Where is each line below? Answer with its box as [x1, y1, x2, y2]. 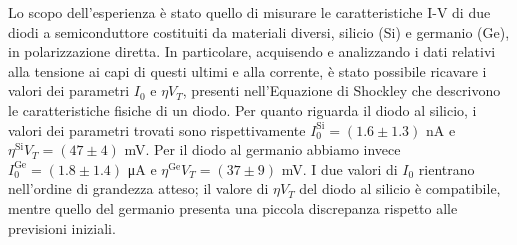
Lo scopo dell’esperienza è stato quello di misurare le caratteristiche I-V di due [8, 2, 491, 22]
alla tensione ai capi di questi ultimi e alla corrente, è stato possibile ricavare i [8, 60, 487, 81]
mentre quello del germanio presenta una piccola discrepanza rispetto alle [8, 197, 458, 218]
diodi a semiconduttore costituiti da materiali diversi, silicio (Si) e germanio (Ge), [8, 21, 510, 42]
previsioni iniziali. [8, 217, 116, 238]
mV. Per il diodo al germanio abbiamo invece [124, 139, 401, 160]
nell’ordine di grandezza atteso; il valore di [8, 178, 269, 199]
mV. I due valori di [281, 158, 398, 179]
